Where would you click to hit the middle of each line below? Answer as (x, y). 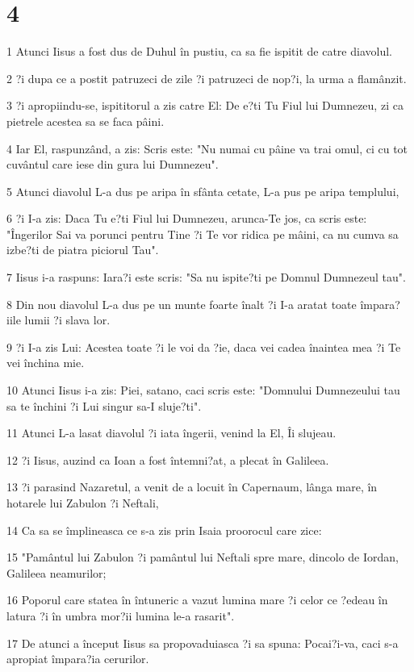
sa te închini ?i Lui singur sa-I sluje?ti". (104, 405)
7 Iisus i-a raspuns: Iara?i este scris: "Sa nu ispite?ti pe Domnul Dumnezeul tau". (206, 277)
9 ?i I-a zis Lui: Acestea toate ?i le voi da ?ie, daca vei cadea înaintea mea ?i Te (204, 346)
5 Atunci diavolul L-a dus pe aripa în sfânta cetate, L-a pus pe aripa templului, (203, 191)
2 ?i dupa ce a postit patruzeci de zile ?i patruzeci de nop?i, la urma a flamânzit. (207, 78)
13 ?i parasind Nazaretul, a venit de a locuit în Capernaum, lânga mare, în (192, 487)
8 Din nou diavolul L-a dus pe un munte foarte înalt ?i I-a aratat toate (182, 304)
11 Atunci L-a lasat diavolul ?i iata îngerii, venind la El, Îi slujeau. (171, 433)
